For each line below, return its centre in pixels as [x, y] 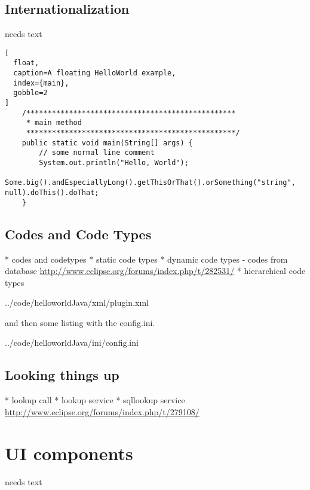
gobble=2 [30, 93]
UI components [69, 453]
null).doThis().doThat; [52, 192]
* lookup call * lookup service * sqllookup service [95, 400]
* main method [54, 123]
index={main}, [41, 83]
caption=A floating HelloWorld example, [95, 73]
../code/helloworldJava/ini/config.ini [72, 343]
